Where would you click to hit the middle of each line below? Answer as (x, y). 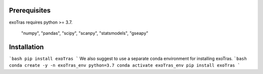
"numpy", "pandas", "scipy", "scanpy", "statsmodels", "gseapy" (85, 33)
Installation (26, 47)
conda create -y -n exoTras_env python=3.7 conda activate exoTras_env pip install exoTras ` (125, 66)
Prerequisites (30, 10)
